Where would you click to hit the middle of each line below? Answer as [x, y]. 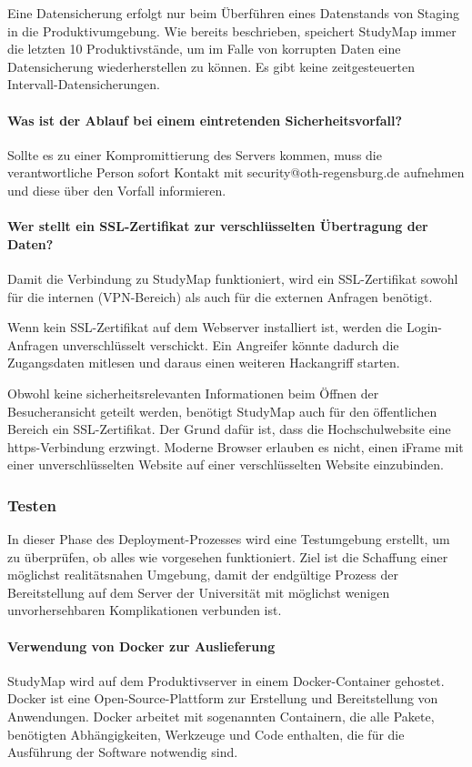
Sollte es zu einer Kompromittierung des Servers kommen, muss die [195, 154]
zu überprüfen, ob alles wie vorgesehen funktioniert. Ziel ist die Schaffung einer [228, 556]
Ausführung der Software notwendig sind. [123, 752]
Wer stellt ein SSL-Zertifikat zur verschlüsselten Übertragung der [218, 226]
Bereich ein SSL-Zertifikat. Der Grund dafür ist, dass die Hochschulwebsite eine [229, 429]
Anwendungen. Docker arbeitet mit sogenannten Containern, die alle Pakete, [221, 717]
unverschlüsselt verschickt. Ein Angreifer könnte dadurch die [231, 344]
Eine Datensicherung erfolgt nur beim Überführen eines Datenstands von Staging [233, 13]
